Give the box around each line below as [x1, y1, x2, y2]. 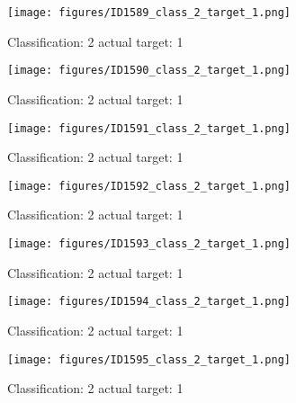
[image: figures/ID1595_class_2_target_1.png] [7, 353, 291, 366]
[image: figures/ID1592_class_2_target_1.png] [7, 179, 291, 193]
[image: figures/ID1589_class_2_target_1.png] [7, 6, 291, 19]
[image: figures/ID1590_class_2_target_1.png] [7, 64, 291, 77]
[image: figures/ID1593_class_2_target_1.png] [7, 237, 291, 250]
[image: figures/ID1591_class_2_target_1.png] [7, 121, 291, 135]
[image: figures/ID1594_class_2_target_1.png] [7, 295, 291, 309]
